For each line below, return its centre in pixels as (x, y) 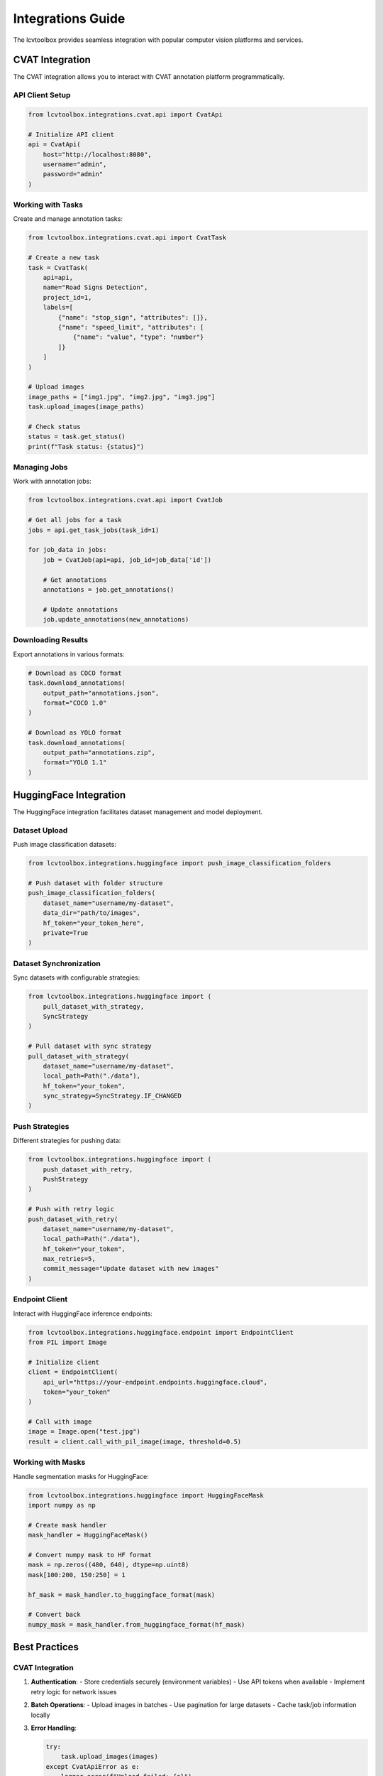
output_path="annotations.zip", (99, 752)
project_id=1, (67, 297)
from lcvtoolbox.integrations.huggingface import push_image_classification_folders (179, 863)
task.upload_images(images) (110, 1757)
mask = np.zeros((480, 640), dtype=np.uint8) (109, 1565)
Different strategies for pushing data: (67, 1141)
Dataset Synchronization (57, 963)
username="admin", (75, 164)
